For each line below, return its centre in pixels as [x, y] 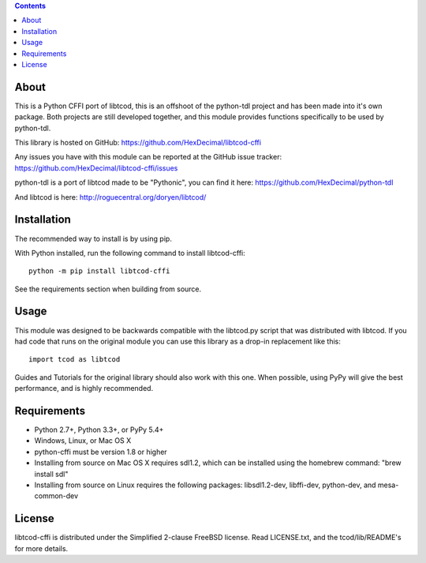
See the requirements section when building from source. [108, 289]
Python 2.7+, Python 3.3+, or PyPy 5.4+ [99, 430]
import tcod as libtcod [75, 360]
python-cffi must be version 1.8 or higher [101, 452]
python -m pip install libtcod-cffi [99, 271]
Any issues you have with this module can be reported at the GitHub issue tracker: [148, 157]
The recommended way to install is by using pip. [93, 238]
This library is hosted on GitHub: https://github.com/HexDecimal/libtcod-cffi [138, 143]
